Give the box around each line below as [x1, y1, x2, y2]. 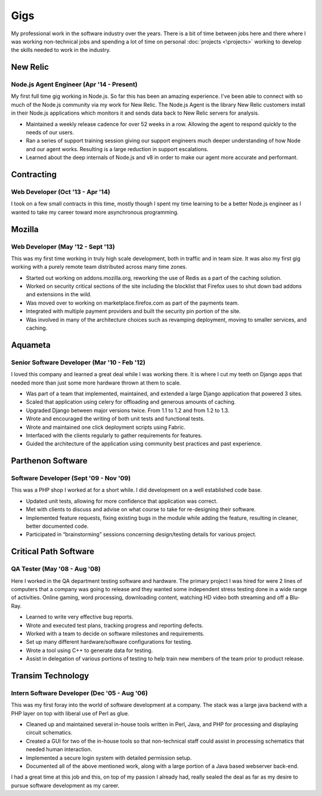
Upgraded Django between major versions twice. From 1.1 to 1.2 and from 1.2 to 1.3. [26, 407, 230, 414]
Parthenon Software [11, 456, 88, 466]
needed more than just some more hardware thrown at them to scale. [11, 379, 181, 386]
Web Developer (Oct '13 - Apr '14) [11, 188, 110, 196]
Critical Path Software [11, 546, 95, 557]
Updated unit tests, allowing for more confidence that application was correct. [26, 497, 218, 505]
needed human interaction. [26, 746, 92, 753]
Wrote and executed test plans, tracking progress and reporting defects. [26, 622, 204, 629]
